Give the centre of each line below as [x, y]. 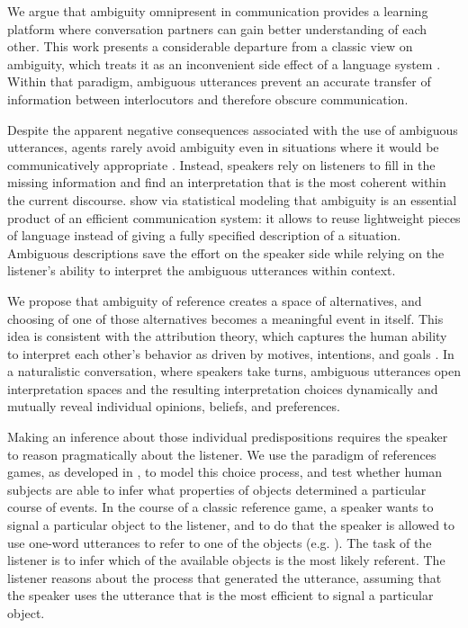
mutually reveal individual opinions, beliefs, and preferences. [174, 406]
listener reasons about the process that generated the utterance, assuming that [225, 577]
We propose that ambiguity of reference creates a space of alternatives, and [215, 300]
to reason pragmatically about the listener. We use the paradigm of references [222, 454]
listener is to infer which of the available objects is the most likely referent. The [226, 560]
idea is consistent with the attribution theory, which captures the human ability [227, 336]
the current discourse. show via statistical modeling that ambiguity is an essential [232, 199]
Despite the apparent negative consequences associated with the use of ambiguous [233, 129]
